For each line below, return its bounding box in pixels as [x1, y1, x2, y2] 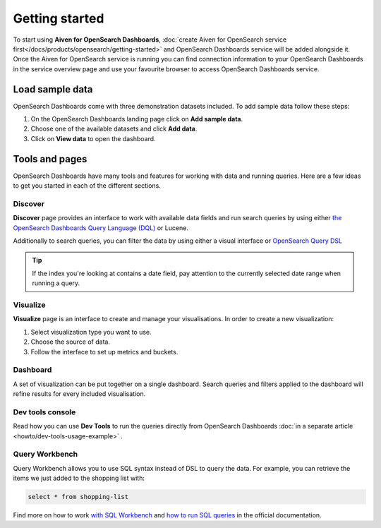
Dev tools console [13, 407, 76, 416]
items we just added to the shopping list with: [13, 474, 145, 483]
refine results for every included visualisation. [13, 390, 146, 398]
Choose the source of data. [30, 337, 111, 346]
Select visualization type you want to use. [30, 328, 152, 336]
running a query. [32, 279, 80, 287]
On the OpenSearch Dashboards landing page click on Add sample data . [30, 115, 243, 124]
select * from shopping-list [28, 493, 129, 501]
